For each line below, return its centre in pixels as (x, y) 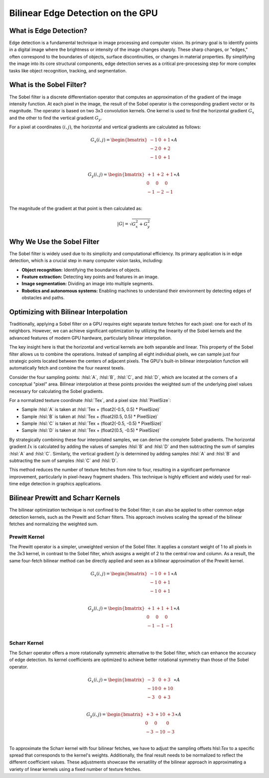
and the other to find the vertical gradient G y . (56, 118)
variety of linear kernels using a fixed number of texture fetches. (75, 769)
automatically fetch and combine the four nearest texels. (67, 368)
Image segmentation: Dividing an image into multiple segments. (88, 284)
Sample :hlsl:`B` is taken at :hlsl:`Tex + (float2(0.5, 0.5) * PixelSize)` (90, 416)
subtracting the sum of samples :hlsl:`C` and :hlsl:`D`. (64, 461)
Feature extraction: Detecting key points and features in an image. (90, 277)
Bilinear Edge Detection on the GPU (83, 13)
